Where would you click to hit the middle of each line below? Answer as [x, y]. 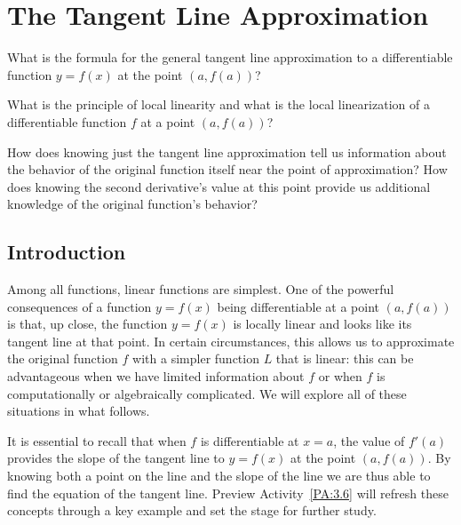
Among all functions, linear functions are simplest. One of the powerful [201, 289]
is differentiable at [250, 440]
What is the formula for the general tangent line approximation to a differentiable [230, 57]
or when [340, 376]
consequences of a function [79, 306]
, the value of [369, 440]
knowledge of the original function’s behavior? [132, 204]
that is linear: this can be [345, 358]
